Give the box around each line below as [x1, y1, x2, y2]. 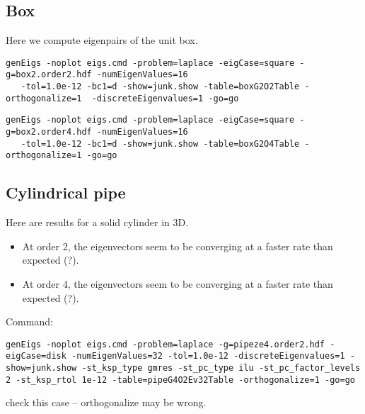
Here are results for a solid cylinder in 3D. [6, 215, 189, 230]
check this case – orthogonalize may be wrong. [6, 395, 207, 410]
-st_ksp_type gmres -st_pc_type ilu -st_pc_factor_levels [81, 363, 361, 374]
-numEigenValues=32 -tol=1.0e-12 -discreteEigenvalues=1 [71, 351, 345, 362]
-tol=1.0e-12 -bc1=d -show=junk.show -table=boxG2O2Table [21, 82, 300, 92]
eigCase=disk [6, 351, 66, 362]
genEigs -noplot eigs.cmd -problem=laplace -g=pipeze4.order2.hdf [6, 339, 325, 349]
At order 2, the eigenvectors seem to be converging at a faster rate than [22, 238, 333, 253]
